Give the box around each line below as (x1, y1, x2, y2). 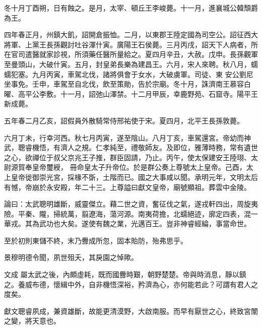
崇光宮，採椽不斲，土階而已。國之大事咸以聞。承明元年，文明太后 (39, 171, 258, 182)
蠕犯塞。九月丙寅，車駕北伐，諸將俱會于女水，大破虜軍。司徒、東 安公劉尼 (4, 69, 253, 79)
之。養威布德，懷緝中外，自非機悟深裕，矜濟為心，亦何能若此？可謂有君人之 (4, 279, 258, 289)
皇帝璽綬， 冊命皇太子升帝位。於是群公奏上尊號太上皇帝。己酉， (32, 162, 246, 172)
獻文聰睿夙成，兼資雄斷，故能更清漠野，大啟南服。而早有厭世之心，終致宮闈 (4, 305, 258, 316)
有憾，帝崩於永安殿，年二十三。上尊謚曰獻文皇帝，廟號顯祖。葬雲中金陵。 (4, 181, 251, 192)
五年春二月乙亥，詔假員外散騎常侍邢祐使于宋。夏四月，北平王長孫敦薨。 (4, 115, 244, 125)
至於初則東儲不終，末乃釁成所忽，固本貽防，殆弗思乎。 (4, 235, 187, 245)
